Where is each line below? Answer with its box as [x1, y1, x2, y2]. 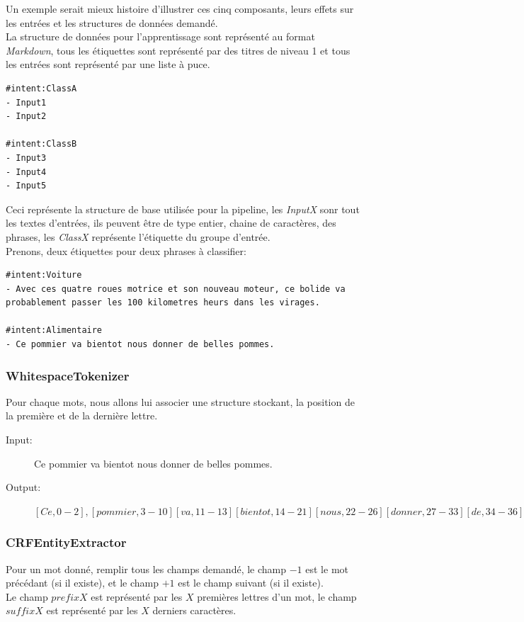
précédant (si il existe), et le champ [6, 575, 159, 590]
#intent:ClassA [6, 83, 77, 94]
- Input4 [6, 166, 47, 177]
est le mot [305, 561, 348, 576]
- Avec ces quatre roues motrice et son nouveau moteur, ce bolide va [6, 283, 346, 294]
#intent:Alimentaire [6, 325, 103, 336]
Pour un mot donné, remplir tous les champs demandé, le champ [6, 561, 287, 576]
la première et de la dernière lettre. [6, 408, 158, 423]
